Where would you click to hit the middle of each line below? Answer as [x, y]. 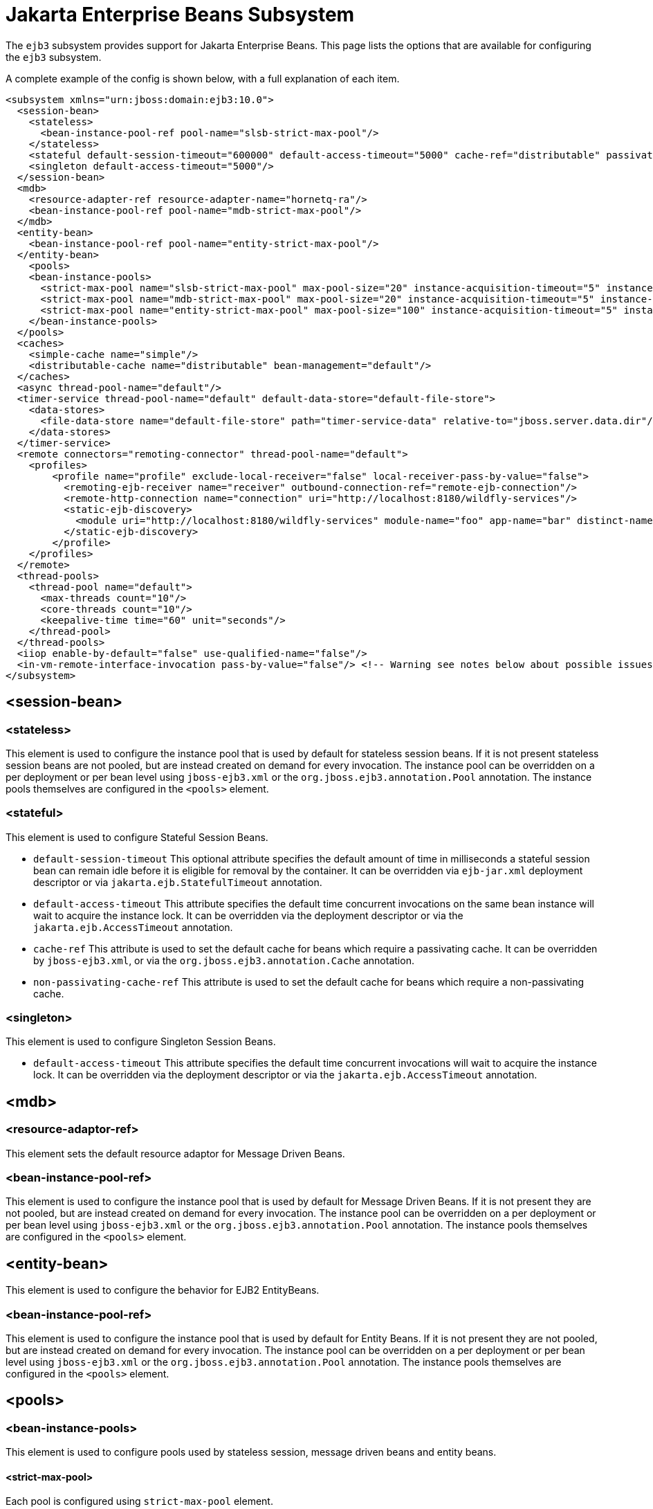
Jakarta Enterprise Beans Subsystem [180, 15]
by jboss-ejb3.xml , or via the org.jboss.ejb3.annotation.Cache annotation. [224, 960]
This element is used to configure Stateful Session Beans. [137, 837]
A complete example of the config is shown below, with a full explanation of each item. [203, 78]
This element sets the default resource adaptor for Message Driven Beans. [175, 1153]
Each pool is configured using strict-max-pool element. [139, 1501]
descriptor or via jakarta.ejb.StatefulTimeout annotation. [178, 882]
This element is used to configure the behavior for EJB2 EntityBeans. [163, 1290]
